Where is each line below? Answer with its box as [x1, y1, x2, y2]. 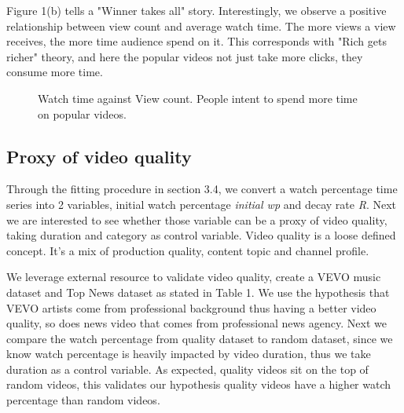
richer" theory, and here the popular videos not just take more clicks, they [6, 48, 363, 64]
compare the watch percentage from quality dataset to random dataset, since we [6, 330, 393, 346]
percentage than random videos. [6, 392, 160, 408]
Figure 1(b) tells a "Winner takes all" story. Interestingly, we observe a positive [6, 2, 387, 18]
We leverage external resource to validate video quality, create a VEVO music [6, 269, 381, 285]
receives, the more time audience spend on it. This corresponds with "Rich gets [6, 33, 387, 49]
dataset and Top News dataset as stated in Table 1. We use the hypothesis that [6, 283, 390, 300]
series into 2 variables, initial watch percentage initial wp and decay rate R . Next [6, 196, 396, 212]
